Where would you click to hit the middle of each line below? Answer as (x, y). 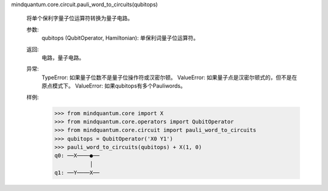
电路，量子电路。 (63, 57)
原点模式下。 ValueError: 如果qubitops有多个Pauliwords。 (114, 86)
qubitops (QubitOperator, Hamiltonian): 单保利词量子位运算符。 (120, 38)
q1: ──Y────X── (77, 173)
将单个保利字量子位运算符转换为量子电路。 (80, 18)
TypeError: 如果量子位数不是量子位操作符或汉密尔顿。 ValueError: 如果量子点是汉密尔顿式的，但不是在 (169, 77)
